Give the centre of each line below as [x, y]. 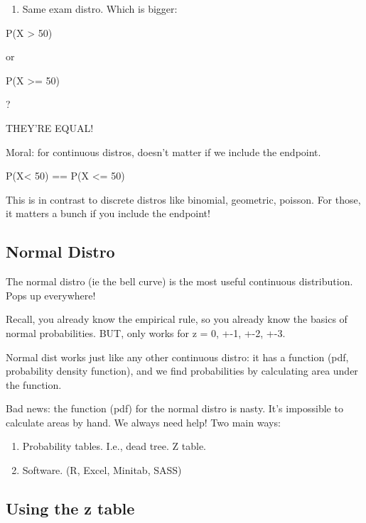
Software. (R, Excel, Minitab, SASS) [102, 470]
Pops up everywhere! [51, 295]
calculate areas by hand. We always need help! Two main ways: [143, 422]
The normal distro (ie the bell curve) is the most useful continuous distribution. [179, 281]
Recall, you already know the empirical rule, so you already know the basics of [177, 319]
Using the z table [70, 508]
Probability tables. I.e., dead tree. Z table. [114, 446]
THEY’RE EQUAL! [50, 127]
